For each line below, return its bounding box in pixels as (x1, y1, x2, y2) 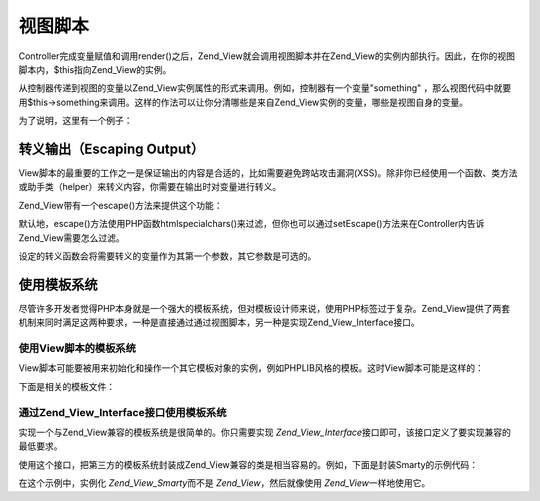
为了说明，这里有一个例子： (18, 115, 133, 127)
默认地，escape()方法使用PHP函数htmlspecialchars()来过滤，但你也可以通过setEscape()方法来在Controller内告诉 (18, 218, 485, 230)
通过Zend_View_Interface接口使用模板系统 (18, 405, 227, 419)
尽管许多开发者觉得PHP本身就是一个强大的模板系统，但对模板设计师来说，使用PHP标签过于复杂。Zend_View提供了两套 (18, 302, 511, 314)
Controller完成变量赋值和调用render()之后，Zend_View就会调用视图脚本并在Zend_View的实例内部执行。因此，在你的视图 (18, 50, 515, 62)
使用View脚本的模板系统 (18, 341, 137, 355)
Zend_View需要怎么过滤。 (18, 231, 125, 244)
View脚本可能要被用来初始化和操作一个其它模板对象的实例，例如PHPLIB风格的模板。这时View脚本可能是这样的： (18, 362, 484, 374)
